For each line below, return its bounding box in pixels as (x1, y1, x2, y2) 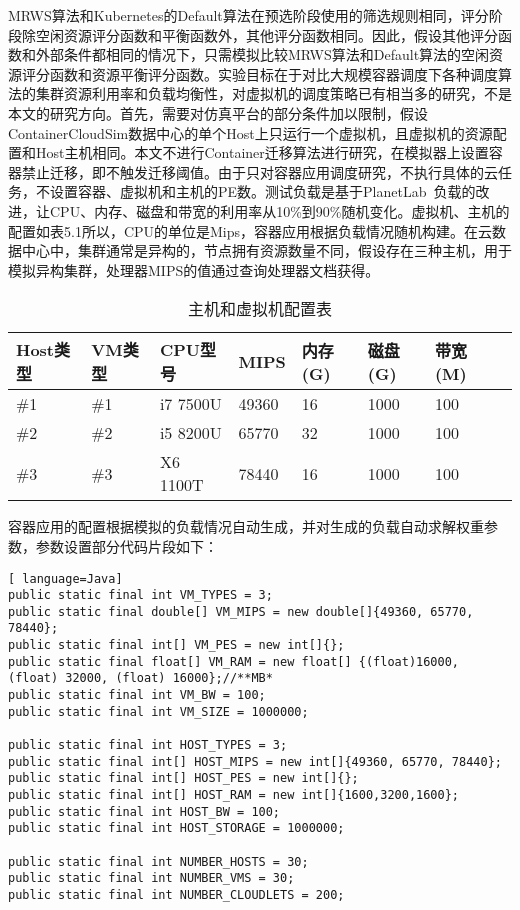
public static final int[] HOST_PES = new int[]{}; (8, 771, 359, 786)
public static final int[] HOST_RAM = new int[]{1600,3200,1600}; (8, 788, 460, 803)
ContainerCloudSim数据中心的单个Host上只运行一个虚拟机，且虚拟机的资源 (8, 122, 493, 143)
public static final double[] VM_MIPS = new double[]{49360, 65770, (8, 604, 474, 619)
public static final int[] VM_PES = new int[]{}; (8, 638, 345, 653)
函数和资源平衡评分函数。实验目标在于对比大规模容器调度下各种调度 (49, 63, 498, 84)
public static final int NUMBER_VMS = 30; (8, 871, 295, 886)
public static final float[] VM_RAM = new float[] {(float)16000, (8, 654, 460, 669)
